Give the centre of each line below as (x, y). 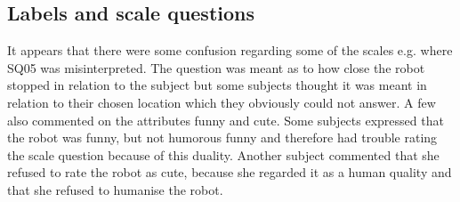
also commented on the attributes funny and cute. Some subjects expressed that (226, 120)
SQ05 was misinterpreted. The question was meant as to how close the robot (216, 67)
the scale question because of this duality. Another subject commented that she (223, 154)
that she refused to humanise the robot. (115, 189)
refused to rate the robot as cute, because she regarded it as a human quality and (230, 172)
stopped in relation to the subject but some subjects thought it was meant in (217, 85)
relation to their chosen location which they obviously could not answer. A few (222, 102)
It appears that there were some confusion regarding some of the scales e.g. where (230, 50)
